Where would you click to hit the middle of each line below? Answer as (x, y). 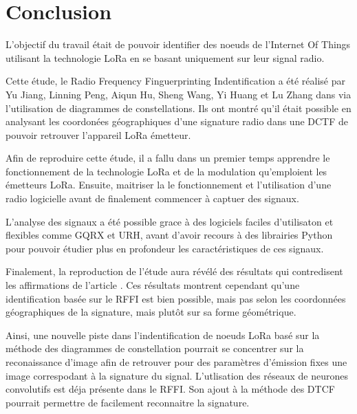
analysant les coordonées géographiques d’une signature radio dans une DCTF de (177, 121)
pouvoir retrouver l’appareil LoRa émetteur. (98, 134)
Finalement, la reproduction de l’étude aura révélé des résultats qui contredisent (174, 271)
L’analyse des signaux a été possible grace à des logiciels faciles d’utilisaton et (170, 221)
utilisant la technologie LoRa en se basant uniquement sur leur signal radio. (165, 57)
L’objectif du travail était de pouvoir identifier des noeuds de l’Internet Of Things (178, 44)
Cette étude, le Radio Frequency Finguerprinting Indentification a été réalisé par (175, 81)
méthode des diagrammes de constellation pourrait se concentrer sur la (155, 348)
